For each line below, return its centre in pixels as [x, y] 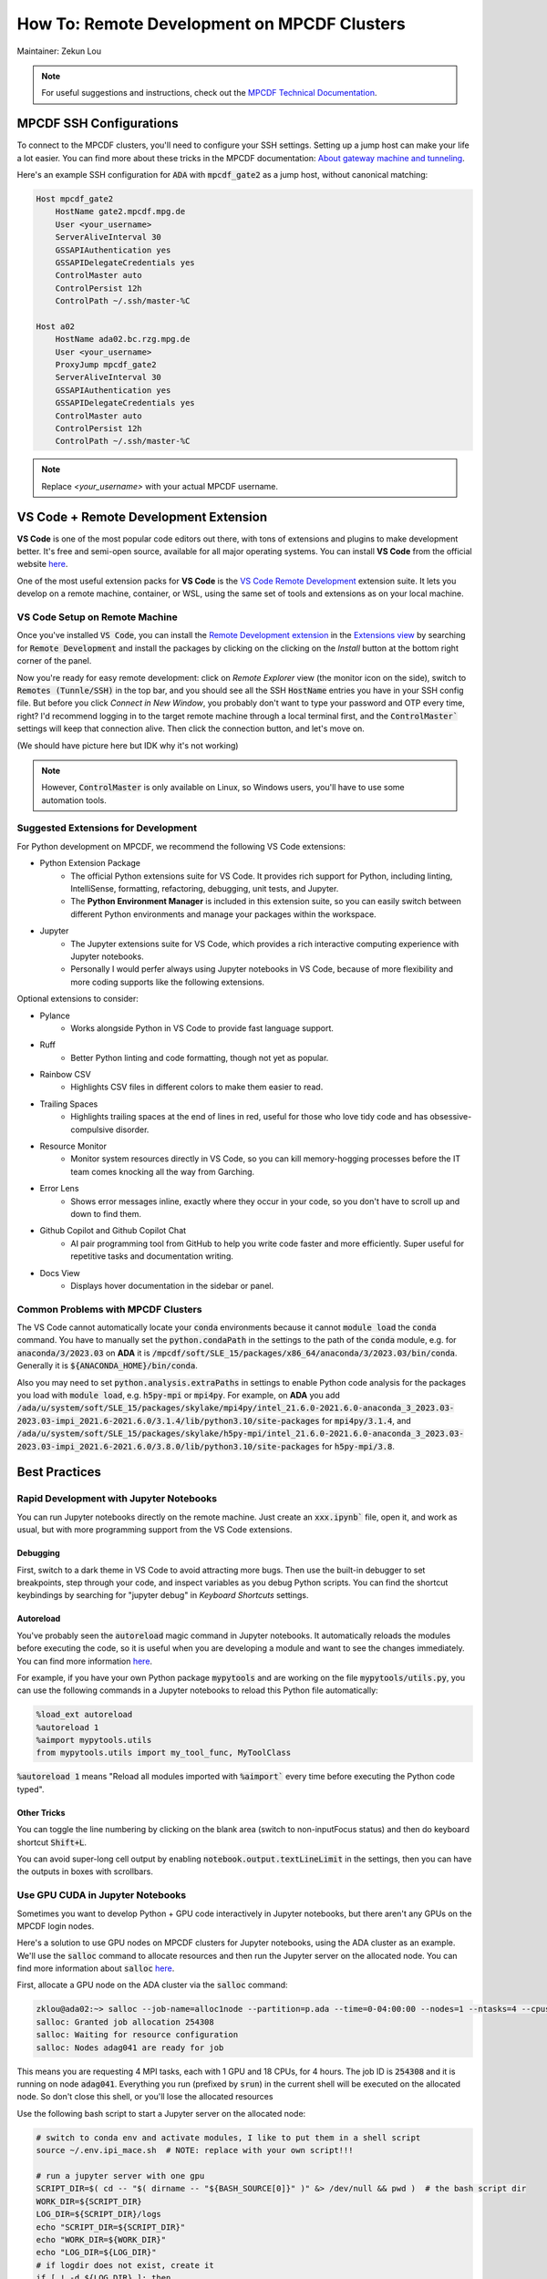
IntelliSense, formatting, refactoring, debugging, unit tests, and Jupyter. [205, 889]
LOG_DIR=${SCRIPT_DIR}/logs [98, 2214]
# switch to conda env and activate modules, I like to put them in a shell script [228, 2137]
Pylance [55, 1016]
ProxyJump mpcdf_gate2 [106, 365]
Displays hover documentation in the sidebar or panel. [172, 1285]
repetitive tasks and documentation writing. [152, 1256]
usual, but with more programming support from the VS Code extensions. [155, 1530]
